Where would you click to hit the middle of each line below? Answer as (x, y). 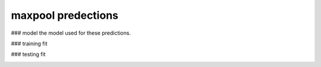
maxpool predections (65, 15)
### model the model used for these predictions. (71, 33)
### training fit (29, 43)
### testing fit (28, 54)
